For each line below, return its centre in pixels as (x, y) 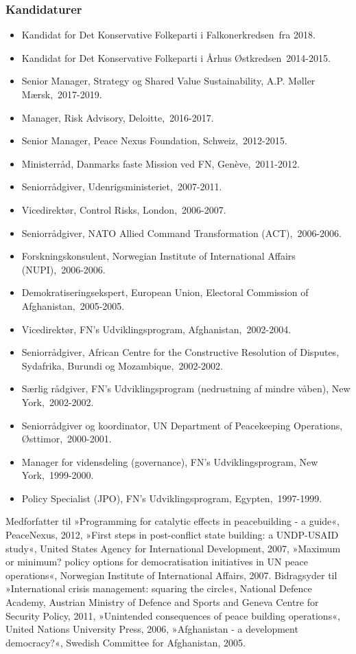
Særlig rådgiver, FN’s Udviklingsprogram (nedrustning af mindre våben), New (186, 388)
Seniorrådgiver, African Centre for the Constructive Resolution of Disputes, (180, 352)
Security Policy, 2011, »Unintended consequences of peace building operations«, (173, 615)
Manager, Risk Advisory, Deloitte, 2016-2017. (118, 117)
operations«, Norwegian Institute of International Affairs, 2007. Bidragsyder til (171, 575)
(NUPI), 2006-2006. (63, 269)
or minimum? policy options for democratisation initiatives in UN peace (157, 562)
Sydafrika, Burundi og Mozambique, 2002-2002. (122, 365)
